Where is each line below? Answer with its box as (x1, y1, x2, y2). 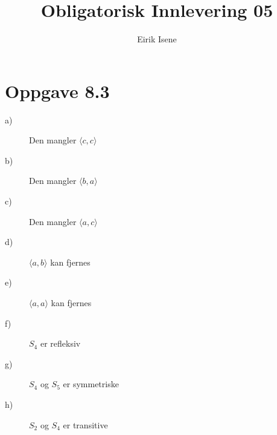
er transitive (63, 418, 108, 431)
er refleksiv (40, 337, 81, 350)
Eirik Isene (137, 33, 177, 45)
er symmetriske (63, 378, 119, 390)
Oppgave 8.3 (5, 78, 110, 103)
